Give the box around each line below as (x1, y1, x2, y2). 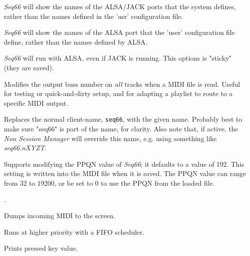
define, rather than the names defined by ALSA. (4, 36, 148, 47)
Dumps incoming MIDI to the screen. (4, 210, 115, 221)
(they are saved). (4, 62, 54, 72)
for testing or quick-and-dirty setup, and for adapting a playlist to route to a (4, 88, 232, 98)
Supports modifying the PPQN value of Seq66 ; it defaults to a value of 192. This (4, 159, 244, 169)
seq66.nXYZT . (4, 143, 47, 153)
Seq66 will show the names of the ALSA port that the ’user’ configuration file (4, 27, 235, 37)
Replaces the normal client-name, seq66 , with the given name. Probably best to (4, 114, 242, 124)
